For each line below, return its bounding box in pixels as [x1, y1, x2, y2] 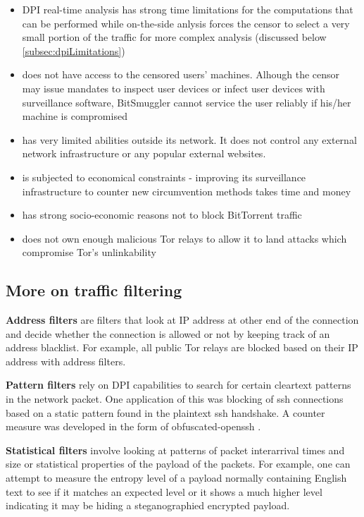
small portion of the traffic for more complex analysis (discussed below [22, 30, 327, 44]
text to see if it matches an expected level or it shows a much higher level [6, 484, 322, 499]
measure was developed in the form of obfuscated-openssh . [6, 419, 261, 434]
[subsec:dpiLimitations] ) [22, 43, 125, 58]
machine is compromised [22, 109, 127, 123]
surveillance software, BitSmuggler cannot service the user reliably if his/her [22, 95, 351, 109]
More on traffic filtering [6, 279, 182, 301]
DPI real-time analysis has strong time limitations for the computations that [22, 2, 353, 16]
